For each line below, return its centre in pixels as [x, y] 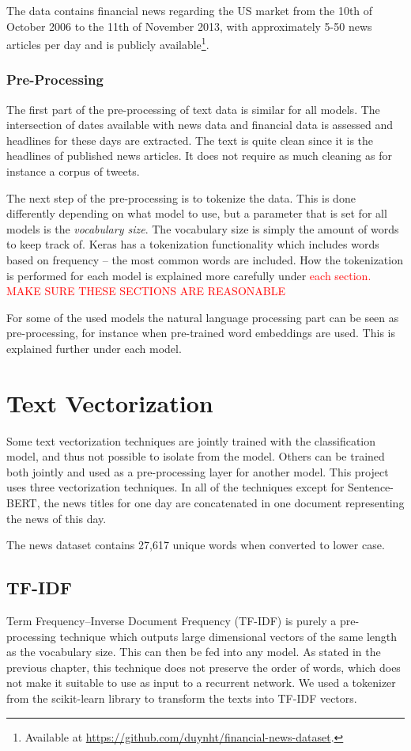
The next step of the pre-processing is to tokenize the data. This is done [181, 197]
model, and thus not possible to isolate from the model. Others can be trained [196, 456]
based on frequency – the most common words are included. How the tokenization [205, 260]
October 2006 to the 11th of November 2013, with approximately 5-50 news [189, 26]
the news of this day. [57, 518]
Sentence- [371, 487]
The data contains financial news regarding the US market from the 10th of [190, 10]
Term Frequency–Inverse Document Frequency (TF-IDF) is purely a [172, 621]
